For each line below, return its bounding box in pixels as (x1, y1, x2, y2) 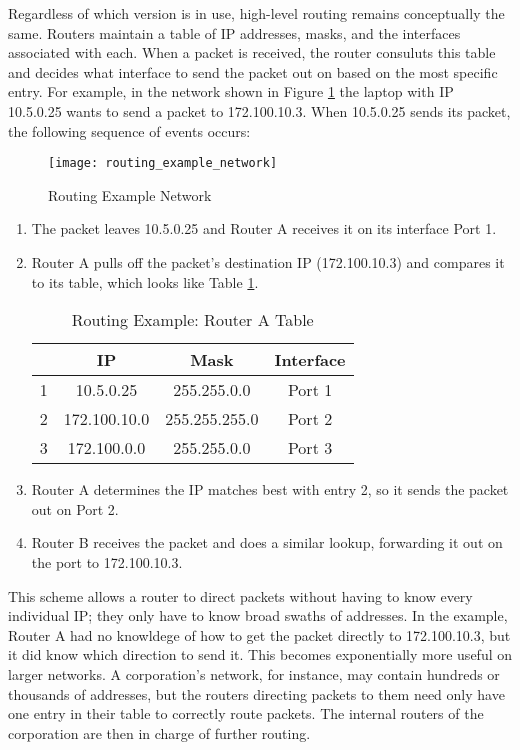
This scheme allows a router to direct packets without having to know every (8, 585, 473, 606)
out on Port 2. (31, 498, 119, 519)
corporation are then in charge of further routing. (8, 722, 311, 743)
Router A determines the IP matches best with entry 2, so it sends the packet (31, 479, 509, 500)
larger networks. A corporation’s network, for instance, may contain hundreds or (8, 663, 500, 684)
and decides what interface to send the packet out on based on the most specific (8, 61, 498, 82)
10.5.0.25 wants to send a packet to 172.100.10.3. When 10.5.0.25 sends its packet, (8, 100, 511, 121)
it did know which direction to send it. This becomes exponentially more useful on (8, 644, 512, 665)
